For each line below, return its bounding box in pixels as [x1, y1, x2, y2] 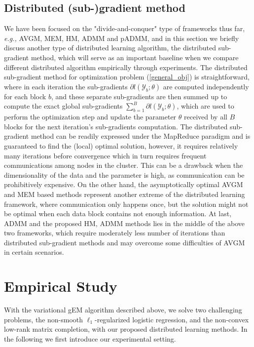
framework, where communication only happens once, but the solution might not [4, 198, 249, 209]
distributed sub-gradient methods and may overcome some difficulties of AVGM [4, 237, 245, 247]
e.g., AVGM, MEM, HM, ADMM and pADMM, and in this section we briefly [4, 33, 239, 43]
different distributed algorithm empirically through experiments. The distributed [4, 62, 248, 72]
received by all [184, 112, 227, 122]
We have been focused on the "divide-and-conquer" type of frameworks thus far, [4, 23, 245, 34]
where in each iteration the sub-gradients [4, 81, 128, 91]
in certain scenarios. [4, 247, 64, 257]
